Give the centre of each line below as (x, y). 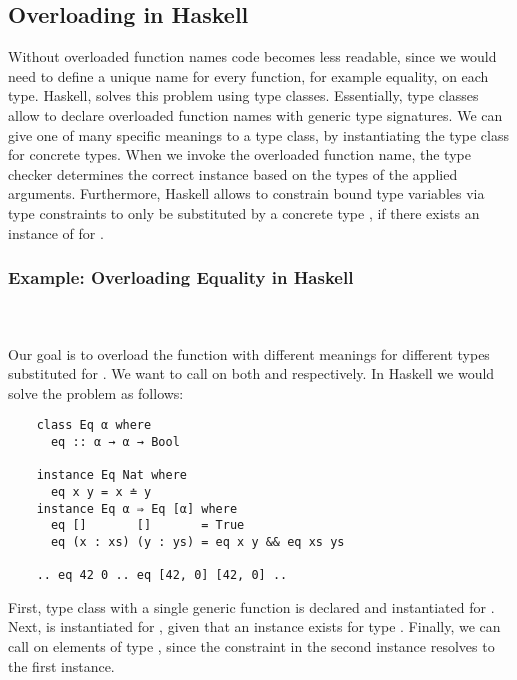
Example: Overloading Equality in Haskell (181, 277)
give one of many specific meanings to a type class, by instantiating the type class (258, 134)
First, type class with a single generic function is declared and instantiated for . (251, 606)
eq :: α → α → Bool (115, 441)
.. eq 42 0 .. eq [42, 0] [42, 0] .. (162, 575)
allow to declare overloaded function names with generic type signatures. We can (255, 114)
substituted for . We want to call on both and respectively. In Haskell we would (251, 373)
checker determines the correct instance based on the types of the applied (233, 173)
